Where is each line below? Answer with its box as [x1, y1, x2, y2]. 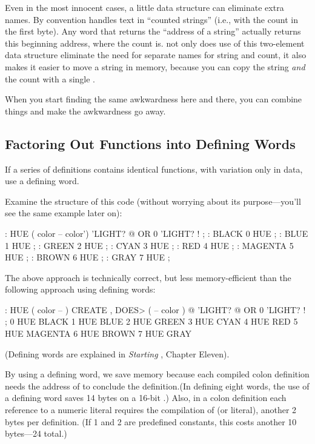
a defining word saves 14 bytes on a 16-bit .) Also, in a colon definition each [5, 391, 287, 404]
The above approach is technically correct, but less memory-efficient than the [5, 271, 291, 283]
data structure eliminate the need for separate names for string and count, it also [5, 48, 307, 61]
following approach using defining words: [5, 283, 156, 296]
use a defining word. [5, 174, 79, 187]
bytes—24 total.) [5, 427, 67, 440]
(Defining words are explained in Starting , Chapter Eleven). [5, 347, 230, 360]
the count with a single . [5, 72, 96, 85]
